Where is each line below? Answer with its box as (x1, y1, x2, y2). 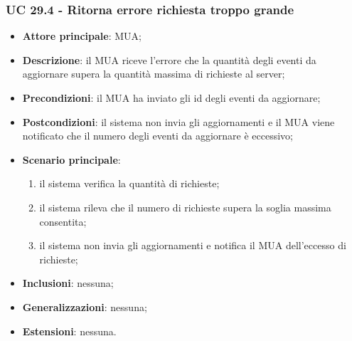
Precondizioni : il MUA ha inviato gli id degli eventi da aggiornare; (22, 90, 321, 105)
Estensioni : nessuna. (22, 323, 117, 338)
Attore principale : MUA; (22, 28, 142, 43)
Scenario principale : (22, 152, 121, 167)
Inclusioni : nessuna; (22, 276, 114, 290)
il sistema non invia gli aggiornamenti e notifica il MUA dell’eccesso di (39, 238, 346, 253)
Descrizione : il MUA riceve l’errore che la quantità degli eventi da (22, 52, 316, 67)
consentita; (39, 214, 87, 229)
